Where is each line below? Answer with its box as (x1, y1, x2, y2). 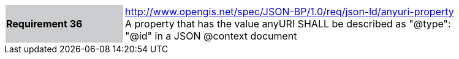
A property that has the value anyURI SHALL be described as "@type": (125, 18, 451, 30)
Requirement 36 (6, 18, 83, 30)
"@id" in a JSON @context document (125, 30, 297, 42)
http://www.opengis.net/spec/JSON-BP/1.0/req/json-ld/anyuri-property (125, 5, 454, 18)
